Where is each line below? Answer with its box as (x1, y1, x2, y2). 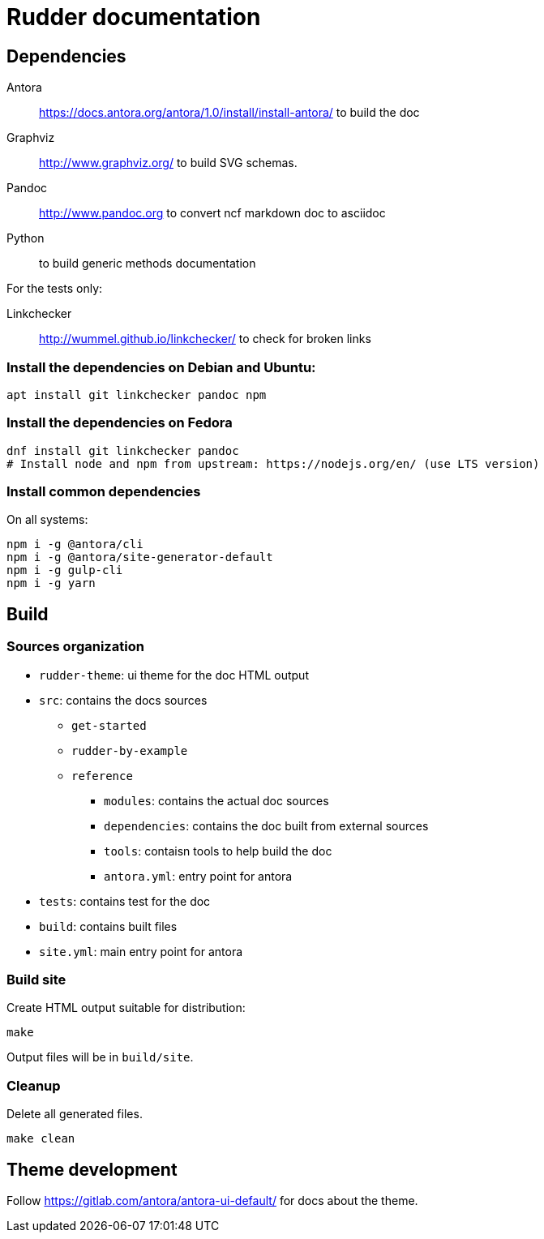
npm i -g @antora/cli (6, 538, 143, 551)
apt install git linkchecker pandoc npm (6, 388, 267, 401)
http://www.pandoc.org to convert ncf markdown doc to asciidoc (39, 206, 386, 221)
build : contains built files (39, 919, 178, 933)
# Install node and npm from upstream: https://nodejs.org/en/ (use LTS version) (6, 457, 540, 470)
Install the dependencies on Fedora (6, 414, 233, 431)
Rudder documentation (6, 3, 261, 31)
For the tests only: (6, 281, 103, 296)
